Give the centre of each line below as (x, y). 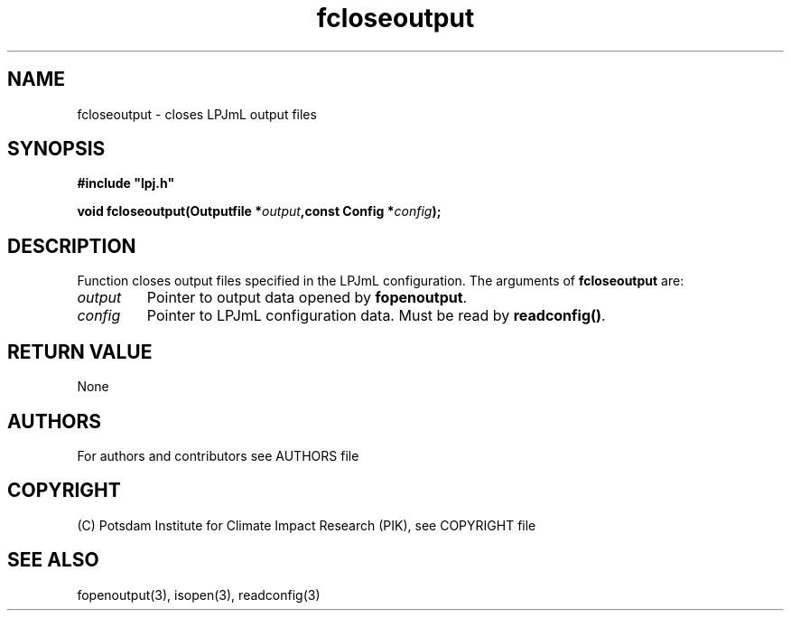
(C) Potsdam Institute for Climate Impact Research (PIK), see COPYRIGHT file (307, 525)
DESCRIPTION (72, 246)
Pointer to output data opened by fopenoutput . (307, 298)
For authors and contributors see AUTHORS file (218, 455)
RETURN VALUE (80, 351)
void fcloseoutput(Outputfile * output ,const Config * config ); (259, 211)
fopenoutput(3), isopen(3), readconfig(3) (199, 595)
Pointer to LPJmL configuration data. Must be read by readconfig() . (376, 316)
